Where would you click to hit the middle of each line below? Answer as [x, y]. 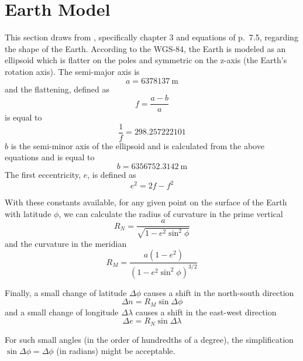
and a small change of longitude [62, 312]
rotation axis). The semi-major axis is [72, 71]
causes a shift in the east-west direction [206, 312]
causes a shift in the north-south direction [219, 292]
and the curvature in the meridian [66, 243]
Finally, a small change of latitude [66, 292]
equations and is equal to [50, 157]
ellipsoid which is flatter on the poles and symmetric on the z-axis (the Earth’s [146, 60]
